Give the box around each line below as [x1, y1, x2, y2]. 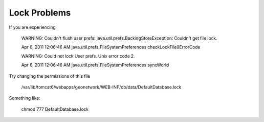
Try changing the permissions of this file [9, 73, 90, 79]
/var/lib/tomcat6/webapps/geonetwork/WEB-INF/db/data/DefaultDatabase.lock [21, 84, 182, 90]
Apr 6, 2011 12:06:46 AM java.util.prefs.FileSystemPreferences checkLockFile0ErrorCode [21, 44, 200, 50]
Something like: [9, 95, 41, 101]
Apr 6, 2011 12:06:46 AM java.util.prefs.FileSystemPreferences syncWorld [21, 62, 169, 68]
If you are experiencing [9, 24, 56, 30]
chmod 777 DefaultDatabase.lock [21, 106, 89, 112]
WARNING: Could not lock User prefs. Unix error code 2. [21, 53, 135, 59]
